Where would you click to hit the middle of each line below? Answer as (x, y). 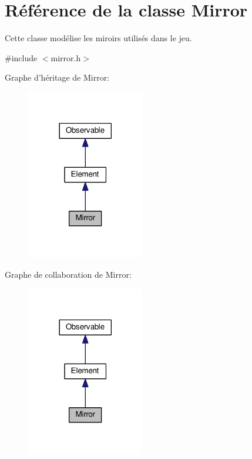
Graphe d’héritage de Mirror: (57, 77)
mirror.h (66, 57)
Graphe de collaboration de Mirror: (68, 274)
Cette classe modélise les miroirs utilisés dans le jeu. (98, 38)
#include (21, 57)
